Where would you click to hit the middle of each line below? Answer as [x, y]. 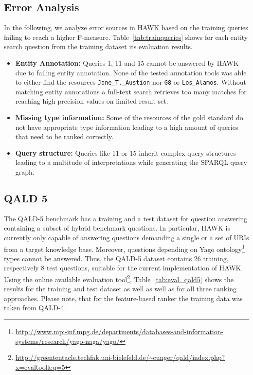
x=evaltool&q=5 [40, 366]
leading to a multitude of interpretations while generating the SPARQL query [131, 162]
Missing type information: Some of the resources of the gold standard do [129, 117]
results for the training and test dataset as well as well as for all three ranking [120, 289]
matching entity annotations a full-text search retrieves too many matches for [131, 91]
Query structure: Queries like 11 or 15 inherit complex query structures [126, 152]
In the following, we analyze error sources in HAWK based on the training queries [126, 27]
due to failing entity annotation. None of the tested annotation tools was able [131, 72]
